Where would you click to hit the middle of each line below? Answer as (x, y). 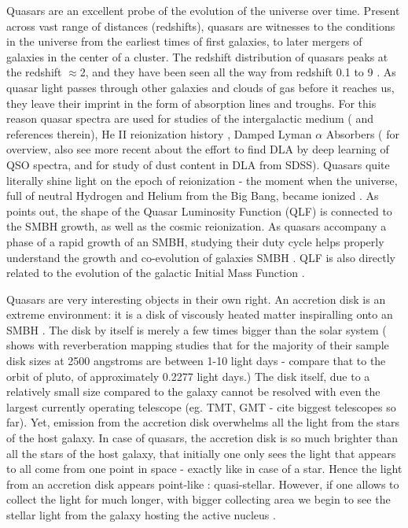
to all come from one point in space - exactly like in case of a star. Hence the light (204, 469)
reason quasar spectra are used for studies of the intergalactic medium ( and (190, 118)
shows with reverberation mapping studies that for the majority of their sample (198, 345)
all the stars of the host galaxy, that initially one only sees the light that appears (201, 453)
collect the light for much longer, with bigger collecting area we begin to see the (198, 499)
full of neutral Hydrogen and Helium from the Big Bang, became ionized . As (193, 196)
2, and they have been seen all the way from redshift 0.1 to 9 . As (238, 72)
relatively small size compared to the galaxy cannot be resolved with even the (193, 391)
